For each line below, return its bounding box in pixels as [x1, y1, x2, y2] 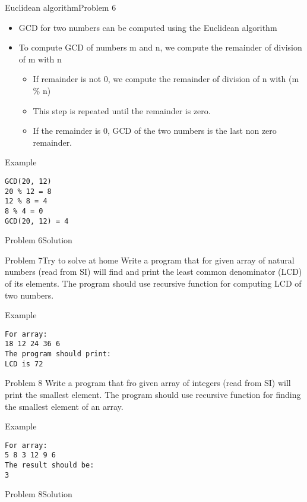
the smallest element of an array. [5, 400, 124, 412]
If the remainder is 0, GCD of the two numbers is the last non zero [33, 124, 277, 137]
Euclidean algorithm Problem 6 [5, 1, 116, 13]
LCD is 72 [5, 359, 43, 368]
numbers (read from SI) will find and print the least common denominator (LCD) [5, 265, 302, 278]
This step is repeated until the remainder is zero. [33, 104, 211, 117]
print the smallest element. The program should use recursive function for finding [5, 388, 301, 400]
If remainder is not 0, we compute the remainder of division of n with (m [33, 73, 299, 85]
